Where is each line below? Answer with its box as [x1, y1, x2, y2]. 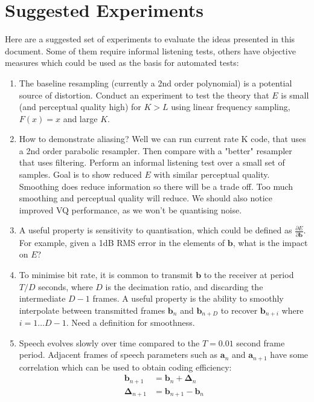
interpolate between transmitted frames [19, 303, 165, 316]
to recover [220, 303, 258, 316]
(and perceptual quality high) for [19, 100, 141, 113]
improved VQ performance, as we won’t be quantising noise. [19, 203, 242, 216]
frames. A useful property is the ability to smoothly [92, 292, 284, 305]
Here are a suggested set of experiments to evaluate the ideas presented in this [5, 33, 295, 45]
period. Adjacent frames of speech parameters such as [19, 348, 218, 361]
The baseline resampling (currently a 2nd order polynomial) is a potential [19, 76, 292, 89]
